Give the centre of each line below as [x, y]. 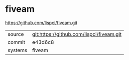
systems [17, 50]
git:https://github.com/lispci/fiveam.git [77, 34]
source [16, 34]
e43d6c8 [43, 42]
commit [16, 42]
